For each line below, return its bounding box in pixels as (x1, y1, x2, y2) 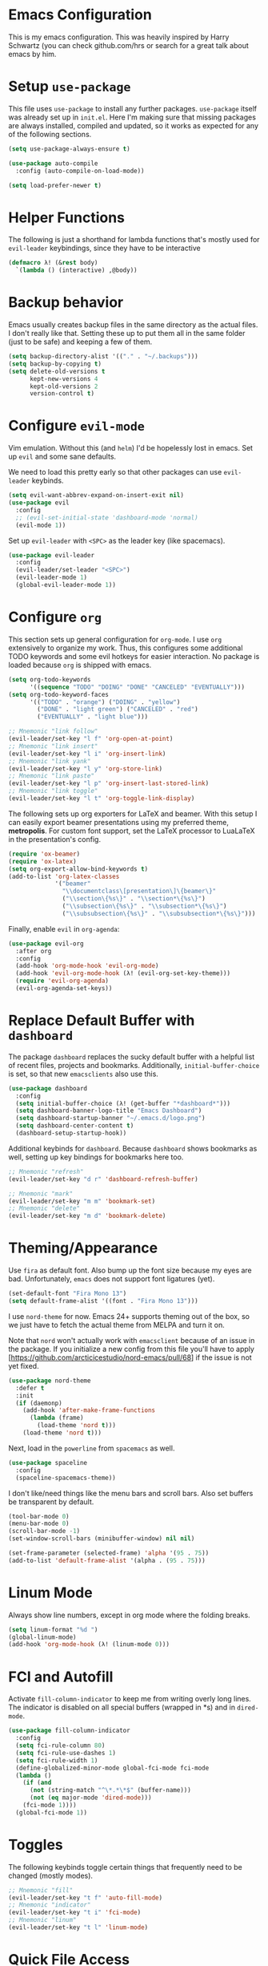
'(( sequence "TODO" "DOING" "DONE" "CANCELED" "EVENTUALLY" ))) (29, 683, 246, 691)
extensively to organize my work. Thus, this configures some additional (8, 643, 243, 653)
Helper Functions (8, 208, 126, 226)
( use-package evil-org (8, 940, 84, 948)
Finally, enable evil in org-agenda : (8, 924, 120, 933)
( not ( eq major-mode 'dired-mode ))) (29, 1794, 152, 1802)
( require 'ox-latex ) (8, 857, 78, 865)
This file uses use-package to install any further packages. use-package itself (8, 103, 258, 113)
